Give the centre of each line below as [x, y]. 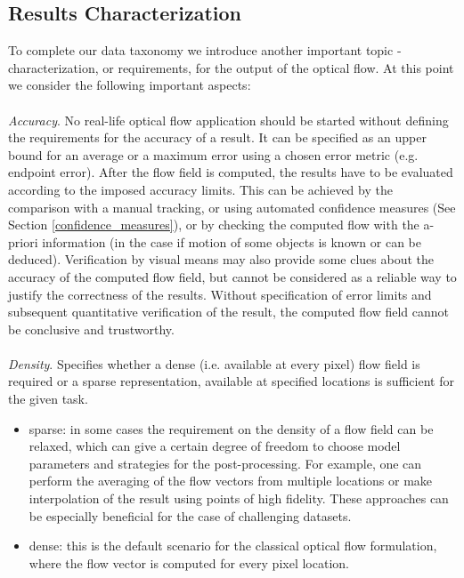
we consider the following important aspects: [130, 85]
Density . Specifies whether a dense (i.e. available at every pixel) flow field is [214, 363]
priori [23, 241]
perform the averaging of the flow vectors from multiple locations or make [231, 481]
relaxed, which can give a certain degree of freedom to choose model [215, 446]
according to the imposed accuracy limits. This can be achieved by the [200, 189]
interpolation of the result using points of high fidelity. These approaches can [239, 498]
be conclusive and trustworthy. [91, 329]
